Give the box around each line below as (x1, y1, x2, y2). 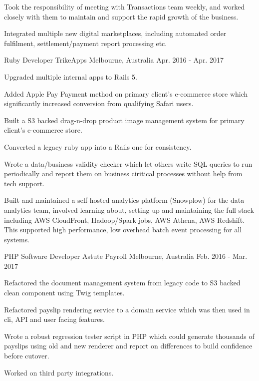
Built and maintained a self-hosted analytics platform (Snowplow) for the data (4, 195, 245, 205)
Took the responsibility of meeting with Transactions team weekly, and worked (4, 2, 245, 12)
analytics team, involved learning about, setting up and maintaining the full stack (4, 204, 254, 215)
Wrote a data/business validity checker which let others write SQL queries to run (4, 158, 253, 169)
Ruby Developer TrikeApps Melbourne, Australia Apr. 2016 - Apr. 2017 (4, 55, 224, 65)
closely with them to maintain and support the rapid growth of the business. (4, 11, 239, 22)
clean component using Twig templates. (4, 287, 125, 298)
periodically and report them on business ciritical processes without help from (4, 168, 243, 179)
